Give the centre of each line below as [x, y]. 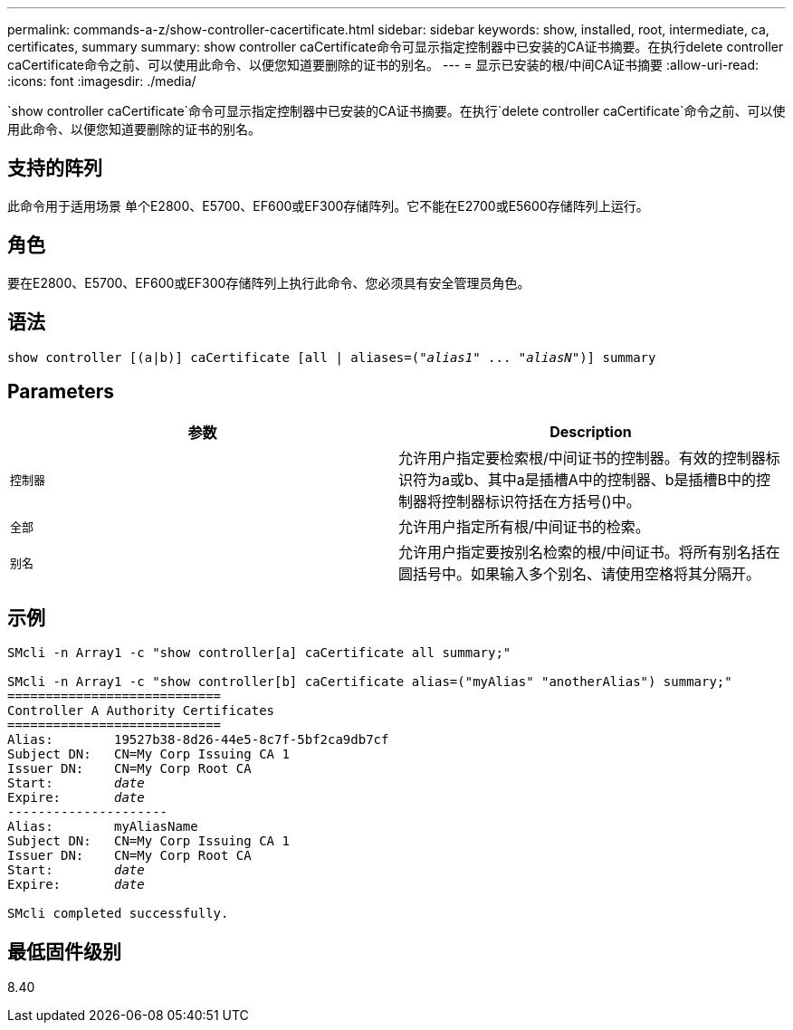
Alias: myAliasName [103, 827]
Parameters [61, 391]
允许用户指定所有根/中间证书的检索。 [524, 527]
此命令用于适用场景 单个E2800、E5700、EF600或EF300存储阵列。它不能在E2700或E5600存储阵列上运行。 [328, 205]
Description [591, 432]
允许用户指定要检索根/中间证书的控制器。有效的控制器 [582, 458]
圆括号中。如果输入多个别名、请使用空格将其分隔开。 [580, 574]
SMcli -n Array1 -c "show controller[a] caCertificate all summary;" [259, 653]
